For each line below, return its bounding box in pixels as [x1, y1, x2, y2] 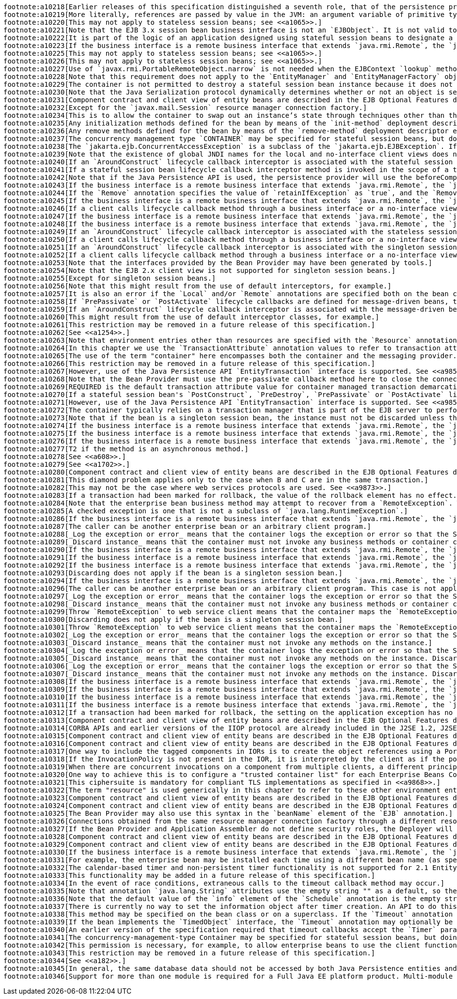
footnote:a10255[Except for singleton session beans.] [3, 274, 216, 282]
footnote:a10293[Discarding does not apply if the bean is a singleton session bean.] [3, 569, 343, 577]
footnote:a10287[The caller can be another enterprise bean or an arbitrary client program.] [3, 523, 371, 530]
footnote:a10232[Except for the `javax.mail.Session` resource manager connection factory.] [3, 104, 367, 111]
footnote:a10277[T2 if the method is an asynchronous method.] [3, 445, 249, 453]
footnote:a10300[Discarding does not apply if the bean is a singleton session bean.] [3, 616, 343, 623]
